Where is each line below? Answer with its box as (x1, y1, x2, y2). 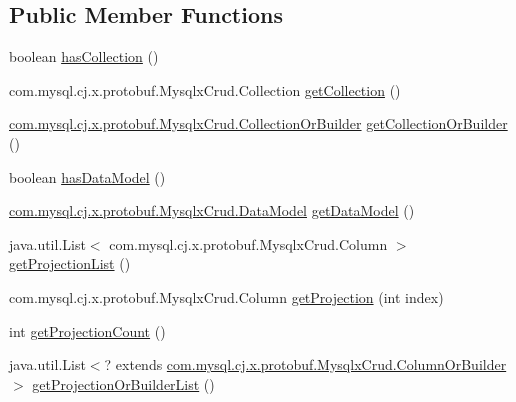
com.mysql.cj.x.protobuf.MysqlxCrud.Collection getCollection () (9, 79, 401, 100)
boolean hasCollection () (9, 46, 159, 67)
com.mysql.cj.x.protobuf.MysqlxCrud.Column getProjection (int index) (9, 286, 444, 307)
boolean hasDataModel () (9, 166, 166, 187)
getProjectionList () (9, 253, 131, 274)
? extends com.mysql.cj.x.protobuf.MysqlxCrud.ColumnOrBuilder (104, 354, 507, 375)
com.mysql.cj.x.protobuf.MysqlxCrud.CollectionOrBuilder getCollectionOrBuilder (9, 113, 508, 134)
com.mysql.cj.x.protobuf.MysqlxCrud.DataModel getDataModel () (9, 200, 415, 221)
